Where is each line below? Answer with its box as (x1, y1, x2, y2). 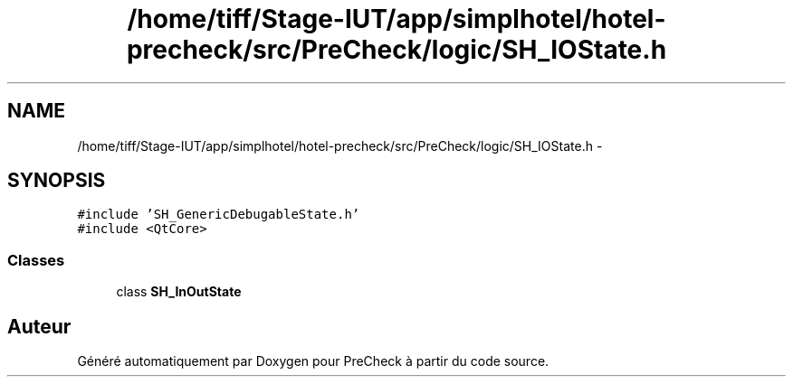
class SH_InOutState (116, 284, 242, 300)
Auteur (7, 314, 72, 338)
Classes (7, 250, 65, 269)
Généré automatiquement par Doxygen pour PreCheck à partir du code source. (77, 353, 549, 370)
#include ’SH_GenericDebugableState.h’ (77, 207, 360, 222)
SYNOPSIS (7, 169, 106, 192)
